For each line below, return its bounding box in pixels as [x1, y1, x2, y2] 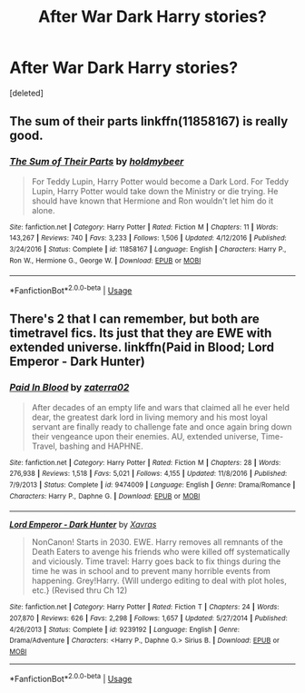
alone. [31, 204, 55, 215]
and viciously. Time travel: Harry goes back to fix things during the [31, 556, 281, 567]
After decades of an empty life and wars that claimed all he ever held [31, 401, 290, 412]
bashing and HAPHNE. [59, 441, 143, 451]
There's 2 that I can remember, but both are [9, 312, 261, 327]
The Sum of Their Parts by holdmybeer [9, 155, 184, 168]
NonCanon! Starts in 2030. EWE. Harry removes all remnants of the [31, 537, 283, 548]
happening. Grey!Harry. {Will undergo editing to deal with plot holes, [31, 575, 288, 587]
